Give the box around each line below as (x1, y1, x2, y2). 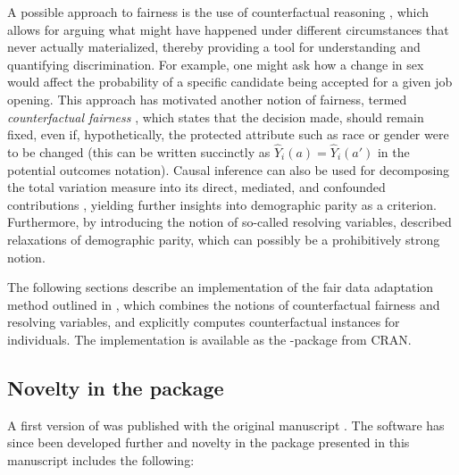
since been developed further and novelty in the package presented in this (7, 433, 410, 452)
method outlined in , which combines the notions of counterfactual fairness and (7, 295, 440, 313)
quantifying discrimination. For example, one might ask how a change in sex (7, 54, 424, 73)
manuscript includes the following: (7, 450, 195, 469)
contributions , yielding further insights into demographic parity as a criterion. (7, 195, 437, 213)
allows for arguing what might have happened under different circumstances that (7, 20, 449, 38)
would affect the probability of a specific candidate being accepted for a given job (7, 72, 453, 91)
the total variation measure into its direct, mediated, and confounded (7, 178, 386, 196)
